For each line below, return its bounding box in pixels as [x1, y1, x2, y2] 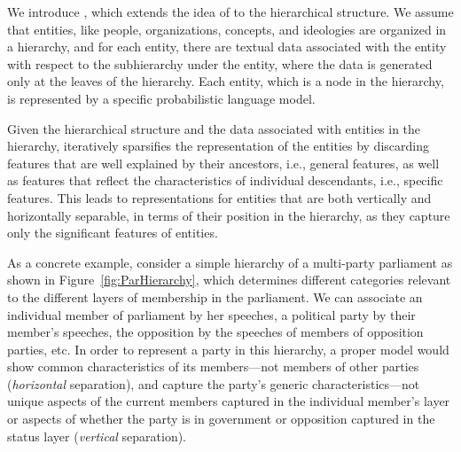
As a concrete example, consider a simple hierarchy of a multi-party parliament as [7, 253, 453, 271]
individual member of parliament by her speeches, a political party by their [7, 305, 416, 323]
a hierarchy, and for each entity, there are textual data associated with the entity [7, 37, 447, 56]
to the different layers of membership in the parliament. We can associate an [7, 287, 423, 306]
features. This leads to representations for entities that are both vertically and [7, 188, 432, 207]
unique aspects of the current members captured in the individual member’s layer [7, 392, 450, 410]
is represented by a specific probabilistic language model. [7, 89, 316, 107]
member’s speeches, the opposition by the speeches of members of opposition [7, 323, 424, 341]
